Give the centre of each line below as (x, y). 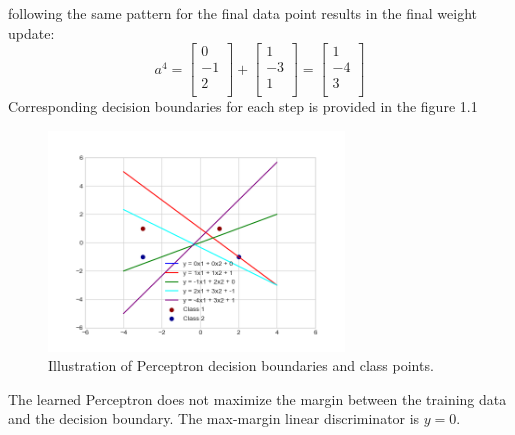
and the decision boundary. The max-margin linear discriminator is (214, 418)
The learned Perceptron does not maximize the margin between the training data (257, 398)
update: (31, 32)
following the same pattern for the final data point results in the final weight (242, 13)
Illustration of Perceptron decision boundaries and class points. (241, 365)
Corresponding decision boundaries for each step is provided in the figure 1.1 (243, 106)
